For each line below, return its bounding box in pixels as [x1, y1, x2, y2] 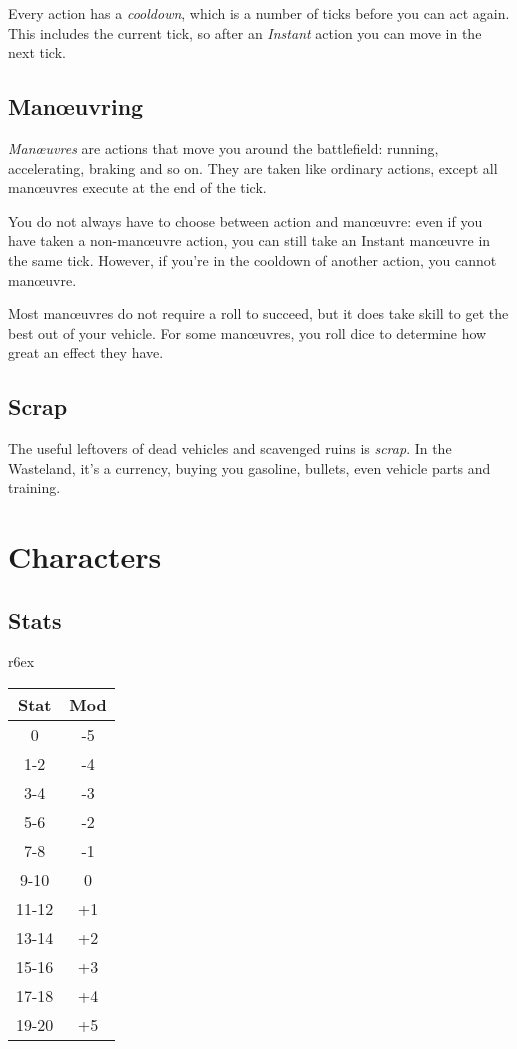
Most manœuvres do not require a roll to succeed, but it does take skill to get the [8, 303, 509, 324]
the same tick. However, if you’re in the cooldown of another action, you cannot [8, 249, 497, 270]
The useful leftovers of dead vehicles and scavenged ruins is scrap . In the [8, 438, 452, 459]
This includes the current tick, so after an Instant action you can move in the [8, 22, 482, 43]
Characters [8, 536, 162, 577]
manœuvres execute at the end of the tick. [8, 177, 267, 198]
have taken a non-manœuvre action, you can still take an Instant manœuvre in [8, 230, 491, 251]
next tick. [8, 42, 66, 63]
